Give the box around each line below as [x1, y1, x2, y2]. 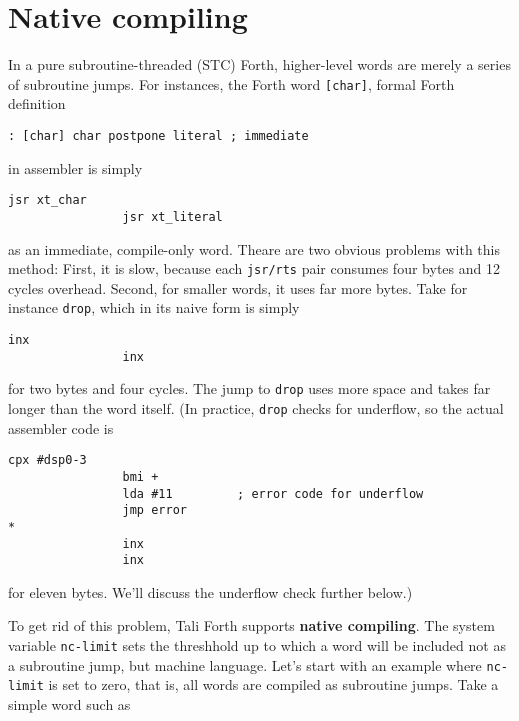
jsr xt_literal [122, 209, 223, 224]
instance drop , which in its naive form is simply [8, 297, 300, 318]
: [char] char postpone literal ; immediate [8, 128, 309, 143]
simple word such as [8, 694, 131, 714]
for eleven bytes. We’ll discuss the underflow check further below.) [8, 581, 413, 602]
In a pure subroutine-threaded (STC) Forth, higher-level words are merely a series [8, 54, 511, 75]
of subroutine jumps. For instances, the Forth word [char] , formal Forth [8, 73, 455, 94]
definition [8, 93, 66, 114]
